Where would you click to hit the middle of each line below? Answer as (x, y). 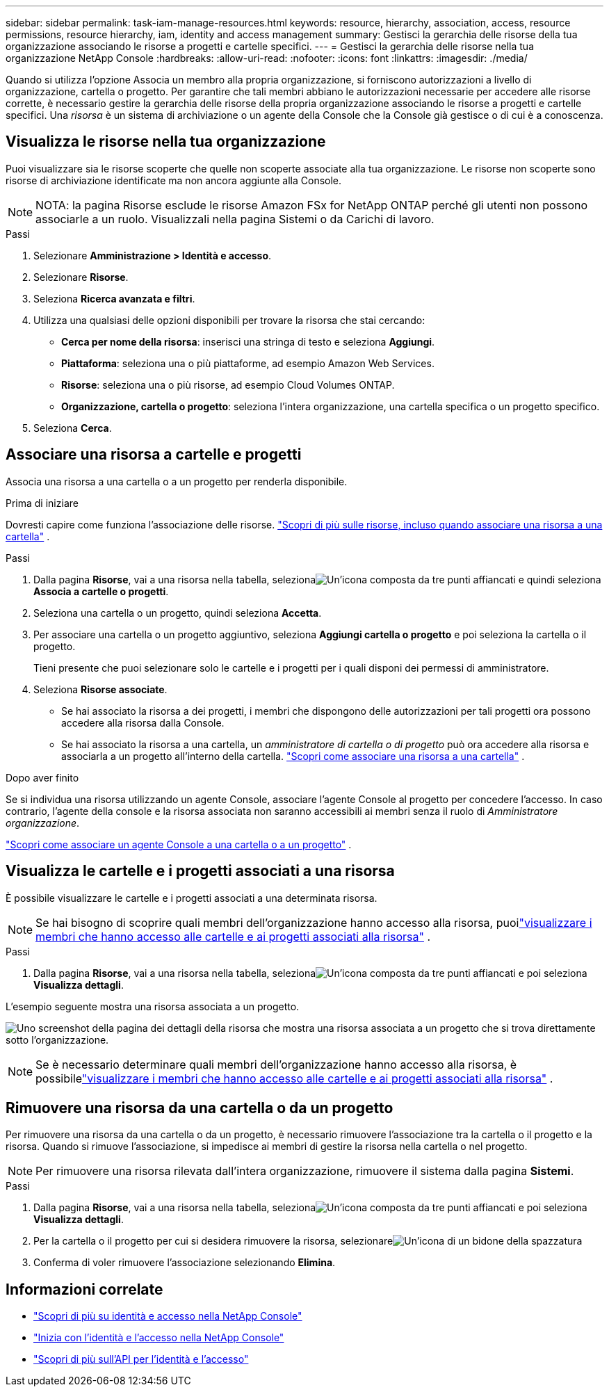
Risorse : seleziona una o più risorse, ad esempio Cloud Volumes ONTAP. (228, 385)
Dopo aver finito (42, 777)
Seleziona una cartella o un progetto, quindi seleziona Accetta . (178, 613)
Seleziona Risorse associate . (100, 689)
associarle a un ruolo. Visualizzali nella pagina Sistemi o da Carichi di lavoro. (235, 219)
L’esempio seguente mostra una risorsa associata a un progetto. (153, 1006)
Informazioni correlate (84, 1289)
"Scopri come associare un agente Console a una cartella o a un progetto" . (179, 844)
